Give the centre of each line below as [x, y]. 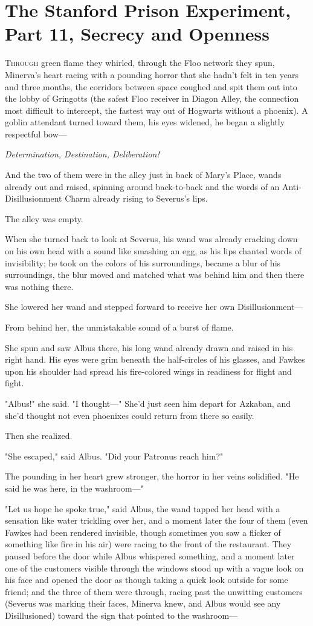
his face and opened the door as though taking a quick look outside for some [147, 580]
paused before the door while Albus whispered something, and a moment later [150, 555]
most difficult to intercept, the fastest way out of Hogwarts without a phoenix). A [156, 110]
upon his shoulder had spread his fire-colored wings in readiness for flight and [148, 371]
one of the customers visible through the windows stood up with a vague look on [154, 568]
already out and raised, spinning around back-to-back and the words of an [142, 186]
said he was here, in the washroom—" [74, 488]
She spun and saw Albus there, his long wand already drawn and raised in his [149, 347]
